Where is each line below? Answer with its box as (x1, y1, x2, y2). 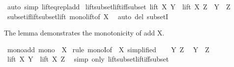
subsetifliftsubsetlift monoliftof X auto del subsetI (7, 11, 169, 21)
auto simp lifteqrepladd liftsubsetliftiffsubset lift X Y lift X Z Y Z (7, 1, 231, 11)
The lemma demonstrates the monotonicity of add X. (4, 28, 165, 38)
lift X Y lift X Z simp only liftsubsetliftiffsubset (7, 54, 169, 64)
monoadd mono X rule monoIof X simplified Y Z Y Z (7, 44, 209, 54)
